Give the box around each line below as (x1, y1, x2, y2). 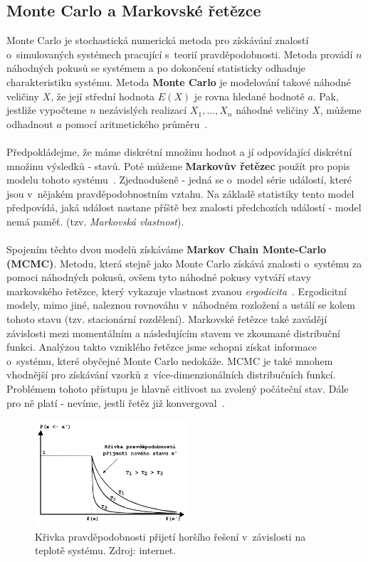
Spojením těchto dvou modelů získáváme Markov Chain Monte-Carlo (6, 242, 327, 257)
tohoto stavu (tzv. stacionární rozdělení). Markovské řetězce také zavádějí (6, 312, 327, 327)
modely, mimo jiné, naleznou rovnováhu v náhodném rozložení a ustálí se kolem (6, 297, 355, 312)
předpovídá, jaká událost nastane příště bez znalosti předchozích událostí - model (6, 200, 362, 215)
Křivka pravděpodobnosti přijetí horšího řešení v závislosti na (35, 529, 306, 544)
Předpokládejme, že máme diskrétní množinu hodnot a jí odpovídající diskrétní (6, 144, 352, 159)
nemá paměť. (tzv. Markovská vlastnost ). (6, 213, 184, 228)
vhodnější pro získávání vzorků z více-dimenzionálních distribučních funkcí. (6, 367, 336, 382)
